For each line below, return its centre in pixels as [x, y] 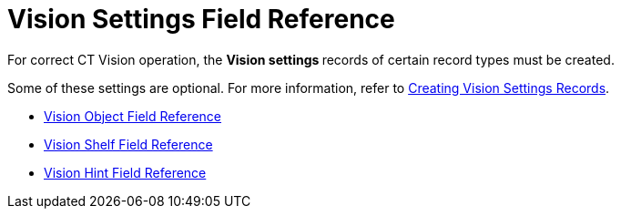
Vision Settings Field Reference [201, 19]
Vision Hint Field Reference [125, 172]
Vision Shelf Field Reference [128, 144]
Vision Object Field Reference [133, 116]
